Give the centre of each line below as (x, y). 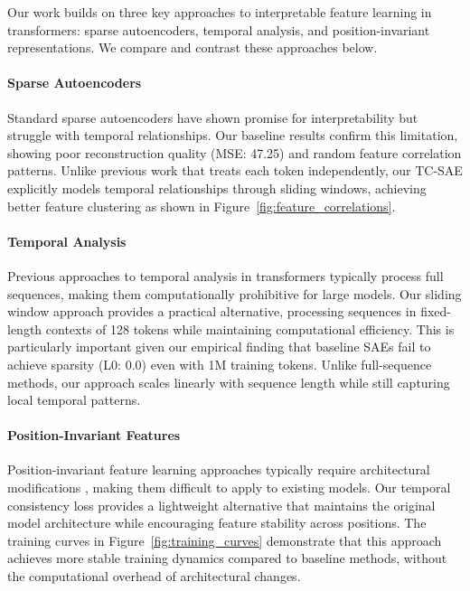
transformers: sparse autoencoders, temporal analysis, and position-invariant (219, 29)
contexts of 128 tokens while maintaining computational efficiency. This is (250, 328)
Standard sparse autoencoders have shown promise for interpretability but (213, 117)
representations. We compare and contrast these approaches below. (193, 47)
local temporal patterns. (74, 400)
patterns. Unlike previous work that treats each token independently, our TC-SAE (235, 170)
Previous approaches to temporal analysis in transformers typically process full (226, 275)
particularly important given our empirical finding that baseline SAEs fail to (219, 347)
